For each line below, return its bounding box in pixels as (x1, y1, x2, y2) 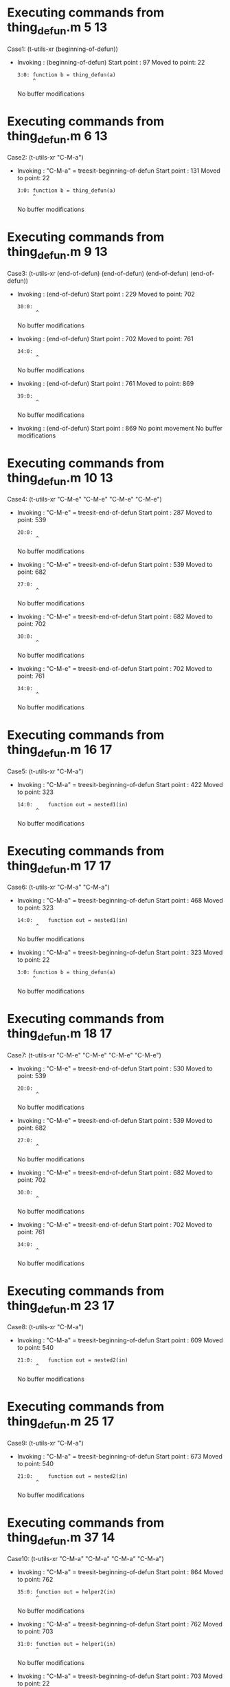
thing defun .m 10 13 (7, 470, 113, 488)
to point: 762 (16, 1576, 54, 1584)
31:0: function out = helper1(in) (16, 1641, 116, 1648)
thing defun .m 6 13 (7, 128, 108, 146)
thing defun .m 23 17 (7, 1298, 115, 1315)
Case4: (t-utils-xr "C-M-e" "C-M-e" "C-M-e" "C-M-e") (7, 495, 163, 504)
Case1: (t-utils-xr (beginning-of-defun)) (7, 45, 119, 53)
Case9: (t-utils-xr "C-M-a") (7, 1439, 84, 1447)
